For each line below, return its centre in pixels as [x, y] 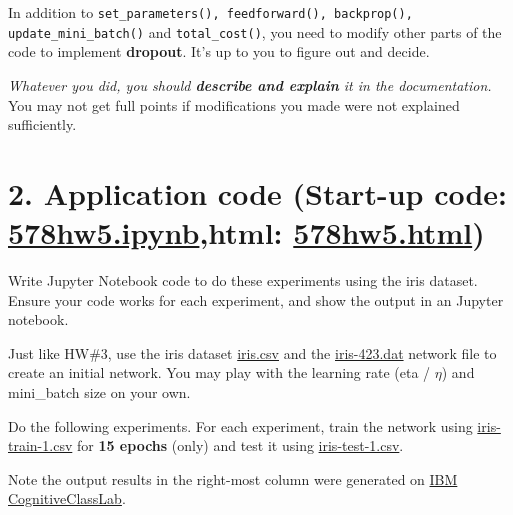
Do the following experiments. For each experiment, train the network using [240, 425]
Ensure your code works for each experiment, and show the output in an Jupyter [256, 299]
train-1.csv [40, 445]
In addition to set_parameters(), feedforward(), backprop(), [210, 12]
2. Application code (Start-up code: [258, 192]
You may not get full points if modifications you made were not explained [234, 104]
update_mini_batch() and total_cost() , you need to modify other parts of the [255, 31]
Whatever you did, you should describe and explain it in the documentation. [250, 84]
